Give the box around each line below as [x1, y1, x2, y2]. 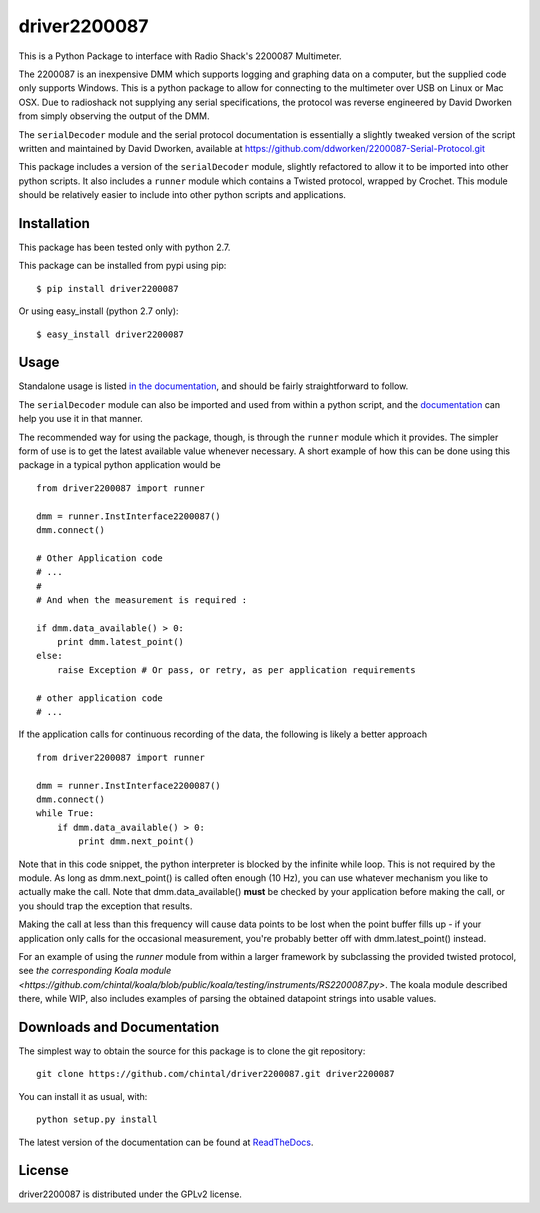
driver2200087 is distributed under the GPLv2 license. [18, 1188, 242, 1200]
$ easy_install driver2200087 [36, 328, 185, 340]
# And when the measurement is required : [36, 594, 248, 605]
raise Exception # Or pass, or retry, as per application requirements [56, 664, 416, 675]
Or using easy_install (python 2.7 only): [18, 305, 179, 317]
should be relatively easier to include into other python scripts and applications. [18, 189, 347, 201]
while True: [36, 808, 95, 819]
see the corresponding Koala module [18, 965, 172, 977]
